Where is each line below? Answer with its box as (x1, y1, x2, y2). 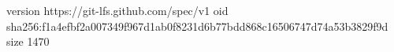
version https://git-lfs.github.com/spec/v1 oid (6, 2, 229, 18)
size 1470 (6, 33, 50, 50)
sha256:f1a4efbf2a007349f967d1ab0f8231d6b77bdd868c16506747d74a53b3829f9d (6, 17, 388, 34)
